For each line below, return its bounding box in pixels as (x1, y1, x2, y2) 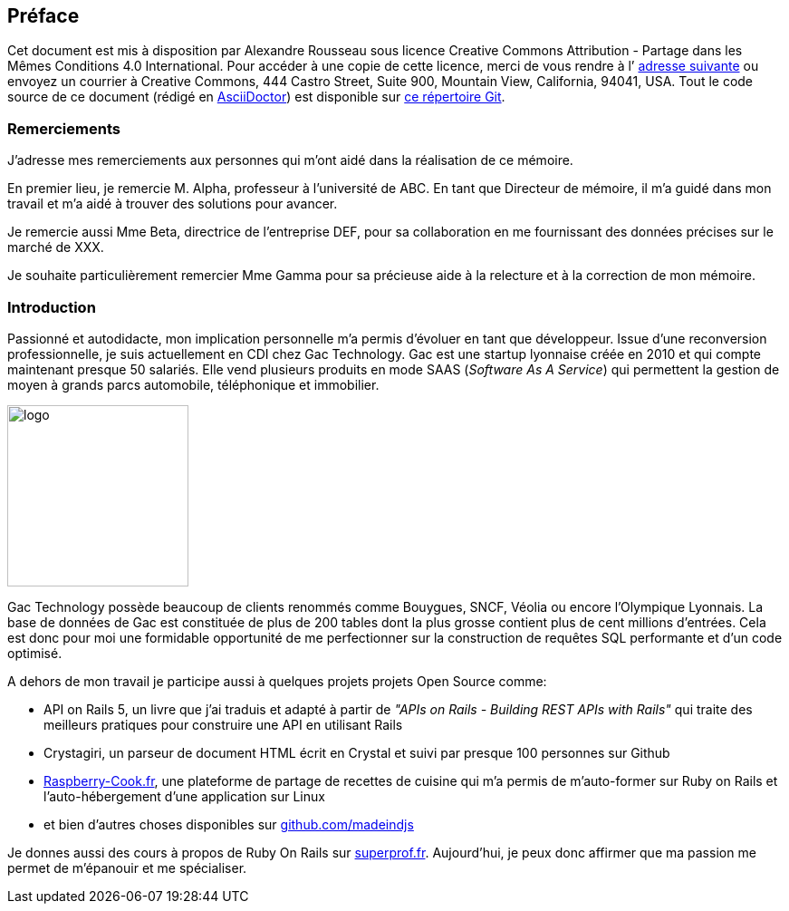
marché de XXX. (7, 239, 104, 256)
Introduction (7, 297, 96, 316)
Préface (7, 5, 80, 27)
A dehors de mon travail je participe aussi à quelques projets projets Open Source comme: (7, 673, 547, 689)
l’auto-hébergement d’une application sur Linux (43, 788, 325, 804)
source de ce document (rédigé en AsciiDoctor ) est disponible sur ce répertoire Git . (7, 89, 505, 105)
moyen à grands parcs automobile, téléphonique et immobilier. (7, 376, 380, 393)
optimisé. (7, 644, 63, 661)
